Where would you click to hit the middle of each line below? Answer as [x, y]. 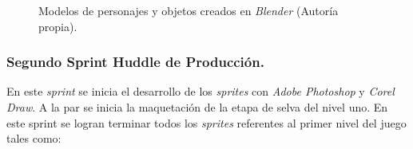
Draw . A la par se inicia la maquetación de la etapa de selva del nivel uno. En [197, 107]
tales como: [34, 138]
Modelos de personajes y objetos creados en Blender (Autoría [189, 10]
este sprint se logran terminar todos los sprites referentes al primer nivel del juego [206, 122]
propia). [58, 26]
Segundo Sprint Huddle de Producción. [135, 62]
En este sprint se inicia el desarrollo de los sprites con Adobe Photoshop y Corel [201, 91]
